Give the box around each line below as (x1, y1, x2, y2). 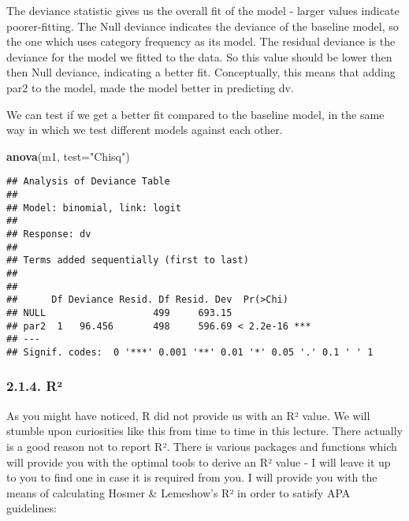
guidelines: (6, 500, 57, 516)
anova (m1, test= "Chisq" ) (6, 147, 130, 164)
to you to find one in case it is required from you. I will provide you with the (6, 469, 377, 486)
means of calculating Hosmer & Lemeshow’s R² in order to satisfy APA (6, 484, 351, 501)
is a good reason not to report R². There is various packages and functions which (6, 437, 397, 454)
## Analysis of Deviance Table (6, 176, 170, 188)
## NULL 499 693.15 (6, 307, 232, 318)
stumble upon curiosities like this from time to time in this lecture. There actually (6, 422, 403, 439)
